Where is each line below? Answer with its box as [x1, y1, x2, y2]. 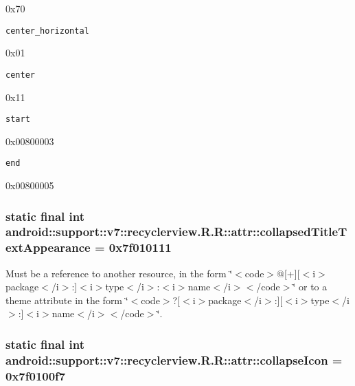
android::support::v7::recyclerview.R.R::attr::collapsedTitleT [5, 223, 347, 240]
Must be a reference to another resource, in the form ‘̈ [5, 266, 233, 280]
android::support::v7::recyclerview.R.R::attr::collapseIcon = [5, 351, 343, 368]
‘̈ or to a [293, 279, 328, 294]
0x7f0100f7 [5, 367, 66, 384]
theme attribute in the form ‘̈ [5, 292, 128, 307]
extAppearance [5, 239, 91, 256]
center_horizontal [5, 25, 89, 36]
